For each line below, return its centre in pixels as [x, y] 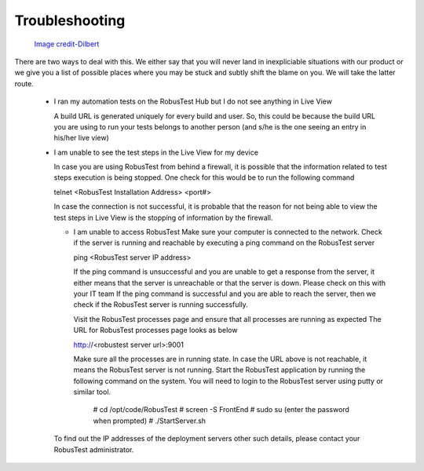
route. [24, 83]
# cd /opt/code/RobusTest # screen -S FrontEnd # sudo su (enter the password [221, 410]
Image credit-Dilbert [67, 44]
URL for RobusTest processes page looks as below [155, 330]
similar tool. [92, 392]
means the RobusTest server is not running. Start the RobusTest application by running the [219, 370]
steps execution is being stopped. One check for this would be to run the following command [204, 177]
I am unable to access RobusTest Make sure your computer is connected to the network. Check [228, 232]
